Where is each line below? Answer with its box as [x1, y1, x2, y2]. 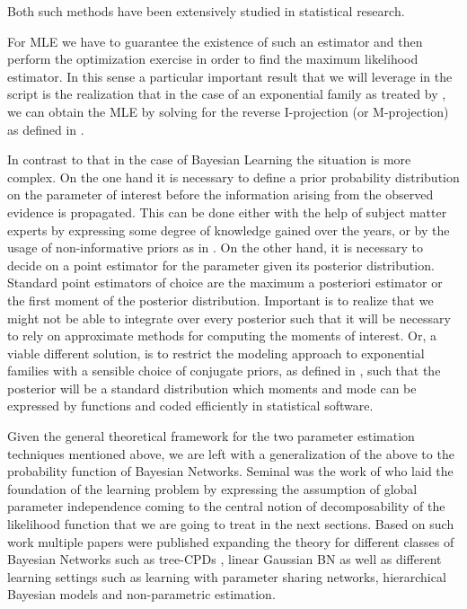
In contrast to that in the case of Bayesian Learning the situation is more [7, 150, 411, 169]
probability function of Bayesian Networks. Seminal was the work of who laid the [7, 462, 454, 481]
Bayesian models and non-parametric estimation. [7, 585, 276, 604]
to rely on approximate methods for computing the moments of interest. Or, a [7, 326, 436, 345]
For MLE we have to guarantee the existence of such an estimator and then [7, 31, 423, 50]
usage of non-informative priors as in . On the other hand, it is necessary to [7, 238, 424, 257]
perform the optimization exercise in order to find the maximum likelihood [7, 49, 419, 68]
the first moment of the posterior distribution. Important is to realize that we [7, 290, 434, 309]
